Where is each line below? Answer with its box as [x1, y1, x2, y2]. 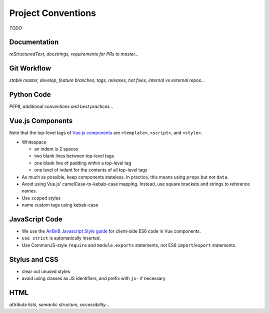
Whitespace [21, 139, 47, 145]
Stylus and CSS [9, 255, 58, 263]
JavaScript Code [9, 215, 62, 223]
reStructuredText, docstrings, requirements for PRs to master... [9, 51, 139, 57]
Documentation [9, 38, 59, 46]
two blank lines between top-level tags [34, 153, 114, 159]
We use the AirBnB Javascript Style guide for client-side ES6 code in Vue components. [21, 228, 201, 234]
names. [21, 188, 37, 194]
